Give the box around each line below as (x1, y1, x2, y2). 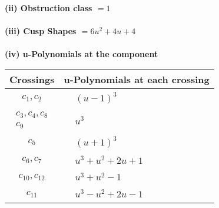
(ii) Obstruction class (5, 2, 92, 14)
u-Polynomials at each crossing (64, 72, 210, 86)
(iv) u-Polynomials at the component (5, 48, 158, 60)
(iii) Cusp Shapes (5, 25, 77, 37)
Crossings (9, 72, 55, 86)
